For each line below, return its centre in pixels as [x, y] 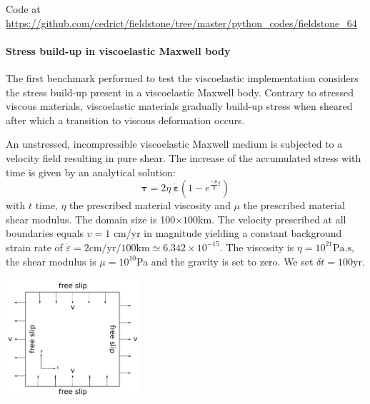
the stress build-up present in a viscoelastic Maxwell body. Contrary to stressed [180, 92]
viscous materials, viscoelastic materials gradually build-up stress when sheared [179, 106]
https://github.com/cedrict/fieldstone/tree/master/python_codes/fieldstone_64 [181, 22]
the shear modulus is [51, 261]
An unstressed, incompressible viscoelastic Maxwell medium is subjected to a [174, 144]
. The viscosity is [257, 247]
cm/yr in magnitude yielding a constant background [227, 233]
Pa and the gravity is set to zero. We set [225, 261]
